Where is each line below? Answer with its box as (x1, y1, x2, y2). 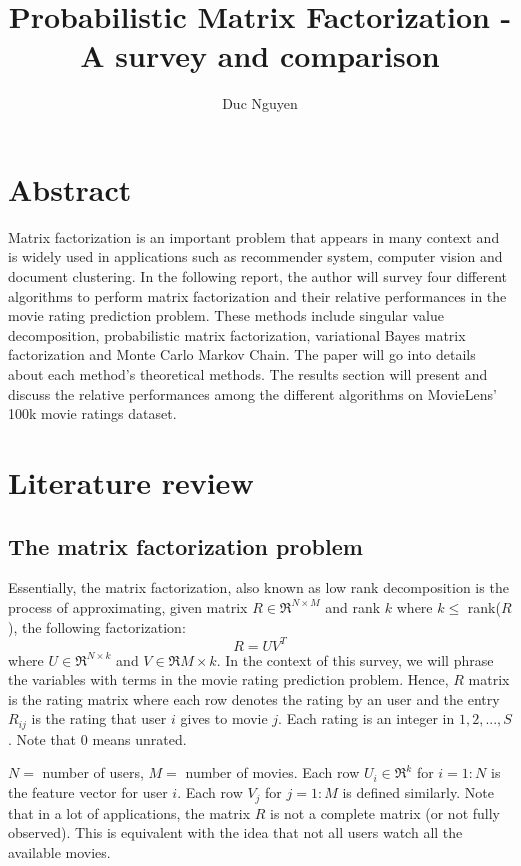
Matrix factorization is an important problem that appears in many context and (8, 226, 500, 247)
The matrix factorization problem (8, 530, 363, 561)
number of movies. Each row (185, 762, 360, 783)
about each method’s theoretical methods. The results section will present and (8, 364, 488, 384)
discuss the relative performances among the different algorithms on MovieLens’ (8, 383, 497, 404)
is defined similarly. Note (342, 782, 494, 803)
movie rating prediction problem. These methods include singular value (8, 305, 444, 326)
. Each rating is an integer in (278, 708, 455, 729)
